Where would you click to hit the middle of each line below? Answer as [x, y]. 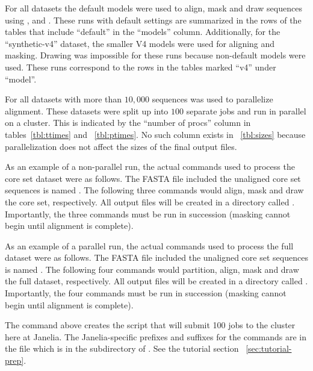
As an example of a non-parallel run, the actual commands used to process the [150, 167]
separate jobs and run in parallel [246, 111]
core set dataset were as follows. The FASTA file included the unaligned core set [153, 178]
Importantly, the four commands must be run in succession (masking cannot [146, 293]
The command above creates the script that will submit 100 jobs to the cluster [150, 325]
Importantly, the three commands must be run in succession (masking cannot [148, 214]
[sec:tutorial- [269, 348]
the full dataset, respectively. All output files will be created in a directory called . [156, 281]
